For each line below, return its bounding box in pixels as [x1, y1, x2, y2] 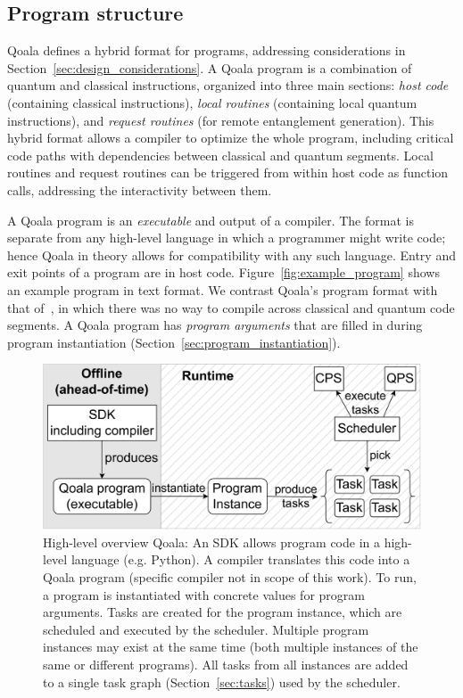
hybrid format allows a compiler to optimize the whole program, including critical [7, 128, 454, 147]
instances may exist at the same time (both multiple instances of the [43, 637, 418, 656]
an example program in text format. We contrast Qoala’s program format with [7, 280, 438, 299]
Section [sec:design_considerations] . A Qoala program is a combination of [7, 58, 412, 77]
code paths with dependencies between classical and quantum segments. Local [7, 145, 434, 164]
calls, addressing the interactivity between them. [7, 180, 272, 199]
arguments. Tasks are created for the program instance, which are [43, 603, 402, 621]
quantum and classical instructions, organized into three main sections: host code [7, 76, 449, 94]
